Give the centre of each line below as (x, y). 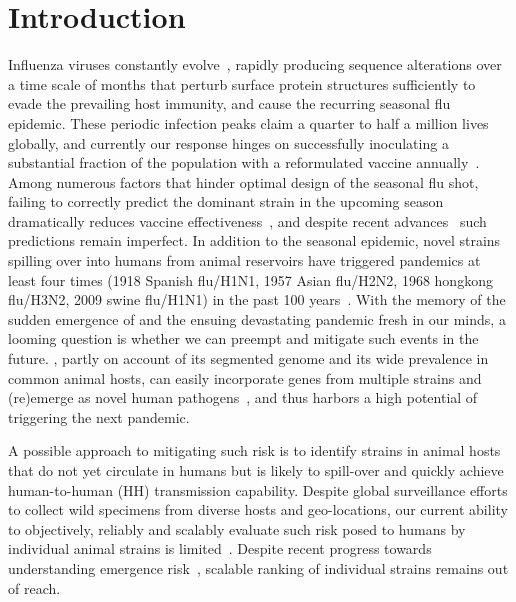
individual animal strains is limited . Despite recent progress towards (220, 548)
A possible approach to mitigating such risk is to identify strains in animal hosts (254, 450)
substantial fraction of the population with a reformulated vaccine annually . (244, 162)
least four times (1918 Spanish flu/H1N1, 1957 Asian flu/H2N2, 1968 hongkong (250, 279)
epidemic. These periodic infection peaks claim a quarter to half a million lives (248, 122)
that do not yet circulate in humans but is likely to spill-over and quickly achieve (256, 470)
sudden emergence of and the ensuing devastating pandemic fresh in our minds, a (257, 318)
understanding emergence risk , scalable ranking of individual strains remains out (258, 567)
